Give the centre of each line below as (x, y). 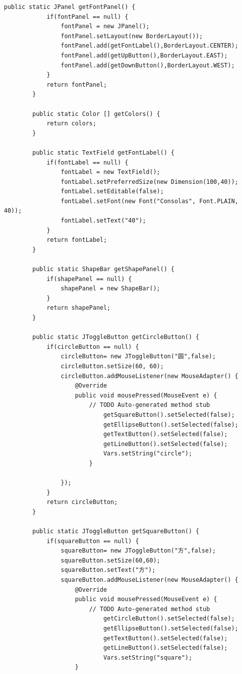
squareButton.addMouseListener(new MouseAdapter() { (150, 580)
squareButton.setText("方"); (108, 570)
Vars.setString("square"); (148, 657)
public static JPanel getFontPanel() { (70, 7)
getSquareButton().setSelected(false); (169, 415)
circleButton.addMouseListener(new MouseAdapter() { (150, 376)
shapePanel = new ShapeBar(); (110, 289)
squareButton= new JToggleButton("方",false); (138, 551)
